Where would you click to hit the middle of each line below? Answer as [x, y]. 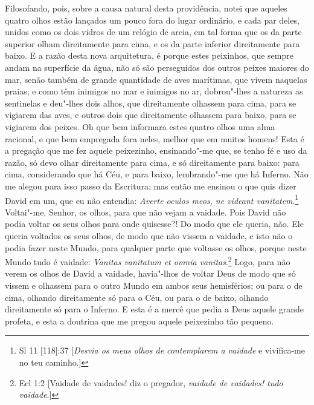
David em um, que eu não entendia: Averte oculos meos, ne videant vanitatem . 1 [152, 199]
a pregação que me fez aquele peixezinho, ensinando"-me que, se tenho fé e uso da [156, 150]
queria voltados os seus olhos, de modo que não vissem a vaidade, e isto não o [149, 235]
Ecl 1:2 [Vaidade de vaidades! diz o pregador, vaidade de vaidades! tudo [151, 382]
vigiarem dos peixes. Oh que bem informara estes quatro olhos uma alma [140, 126]
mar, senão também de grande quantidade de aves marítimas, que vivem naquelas [156, 79]
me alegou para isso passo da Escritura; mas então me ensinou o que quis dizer [151, 186]
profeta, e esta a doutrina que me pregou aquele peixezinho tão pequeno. [139, 321]
